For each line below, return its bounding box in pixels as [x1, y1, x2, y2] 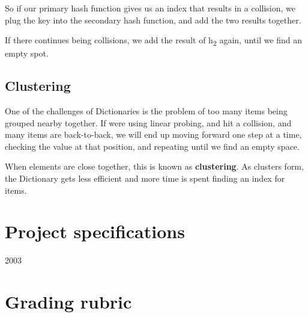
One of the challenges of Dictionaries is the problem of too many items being [5, 105, 288, 117]
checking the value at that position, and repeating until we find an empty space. [5, 140, 300, 152]
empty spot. [5, 47, 49, 60]
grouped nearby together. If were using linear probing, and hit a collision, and [5, 116, 292, 129]
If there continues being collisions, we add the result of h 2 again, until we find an [5, 34, 303, 48]
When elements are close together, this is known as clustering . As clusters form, [5, 160, 304, 173]
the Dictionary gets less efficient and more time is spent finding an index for [5, 172, 285, 185]
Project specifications [5, 219, 185, 244]
